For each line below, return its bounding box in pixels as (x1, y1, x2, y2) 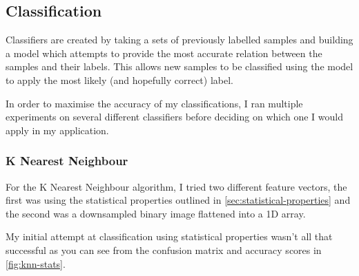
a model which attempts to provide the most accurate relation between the (6, 45, 322, 60)
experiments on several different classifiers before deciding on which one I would (6, 109, 343, 124)
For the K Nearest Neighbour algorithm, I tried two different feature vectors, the (6, 179, 347, 193)
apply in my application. (6, 123, 109, 137)
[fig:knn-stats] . (6, 256, 66, 270)
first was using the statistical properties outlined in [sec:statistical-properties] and (6, 193, 351, 207)
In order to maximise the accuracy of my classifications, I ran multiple (6, 96, 303, 110)
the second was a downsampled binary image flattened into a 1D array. (6, 206, 306, 220)
